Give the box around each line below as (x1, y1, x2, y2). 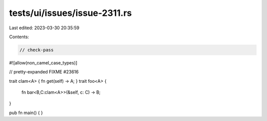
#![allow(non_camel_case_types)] (9, 60, 78, 65)
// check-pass (19, 47, 54, 53)
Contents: (9, 34, 29, 40)
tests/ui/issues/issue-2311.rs (9, 7, 132, 18)
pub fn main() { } (9, 110, 43, 116)
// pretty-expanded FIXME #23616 (9, 69, 79, 75)
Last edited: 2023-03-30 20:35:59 (9, 25, 80, 31)
